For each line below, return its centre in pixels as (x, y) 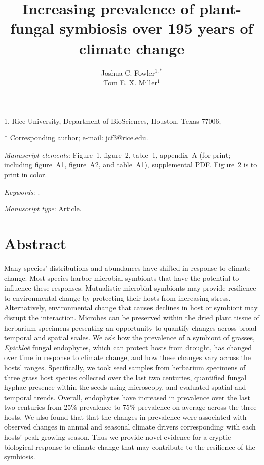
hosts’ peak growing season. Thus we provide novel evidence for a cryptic (118, 437)
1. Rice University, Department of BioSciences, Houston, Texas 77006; (113, 120)
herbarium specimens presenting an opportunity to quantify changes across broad (130, 327)
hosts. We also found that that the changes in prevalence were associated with (125, 417)
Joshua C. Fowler (128, 72)
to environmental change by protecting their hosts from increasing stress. (117, 297)
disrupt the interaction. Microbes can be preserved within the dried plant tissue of (132, 317)
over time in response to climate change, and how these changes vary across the (128, 357)
